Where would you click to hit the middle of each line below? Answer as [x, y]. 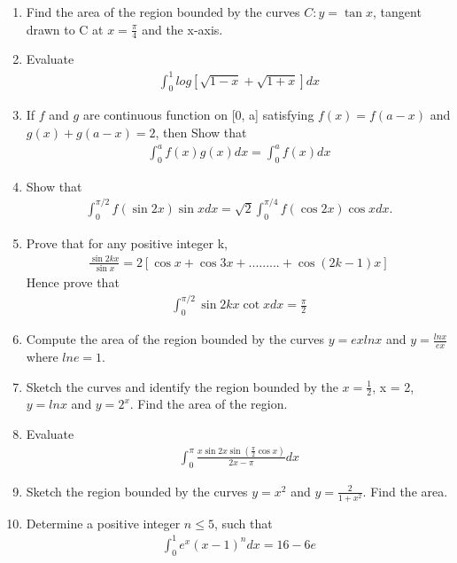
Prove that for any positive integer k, [127, 242]
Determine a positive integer [103, 523]
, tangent [397, 12]
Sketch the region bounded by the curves [137, 491]
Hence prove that [73, 282]
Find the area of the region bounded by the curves [163, 12]
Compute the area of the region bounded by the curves [175, 339]
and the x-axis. [182, 29]
